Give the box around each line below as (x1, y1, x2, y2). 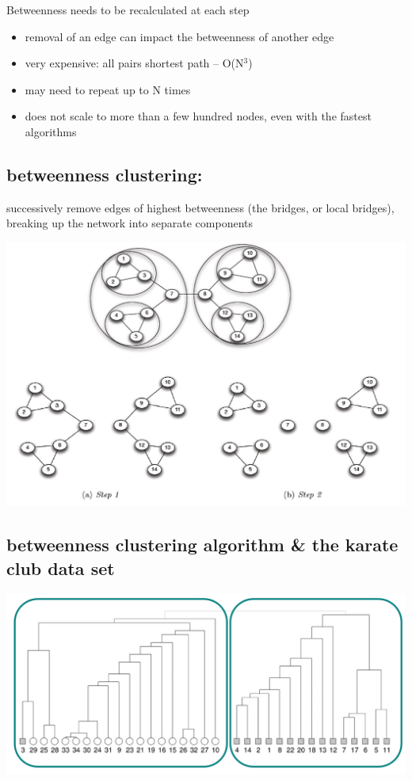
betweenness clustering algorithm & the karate (6, 532, 399, 557)
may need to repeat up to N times (25, 81, 191, 97)
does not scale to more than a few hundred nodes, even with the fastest (25, 108, 372, 124)
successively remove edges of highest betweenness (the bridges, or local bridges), (6, 199, 395, 215)
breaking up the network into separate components (6, 215, 253, 231)
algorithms (25, 123, 77, 139)
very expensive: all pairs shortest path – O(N (25, 55, 244, 71)
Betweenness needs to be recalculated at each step (6, 2, 250, 17)
